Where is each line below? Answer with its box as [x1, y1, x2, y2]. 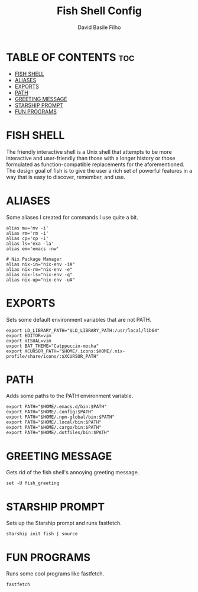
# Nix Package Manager [6, 256, 62, 262]
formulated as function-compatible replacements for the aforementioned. [6, 161, 185, 168]
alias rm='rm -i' [6, 230, 49, 236]
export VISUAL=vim [6, 338, 51, 344]
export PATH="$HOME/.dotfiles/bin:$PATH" [6, 430, 110, 436]
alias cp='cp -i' [6, 235, 49, 241]
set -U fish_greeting [6, 480, 60, 486]
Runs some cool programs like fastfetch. [6, 570, 105, 577]
